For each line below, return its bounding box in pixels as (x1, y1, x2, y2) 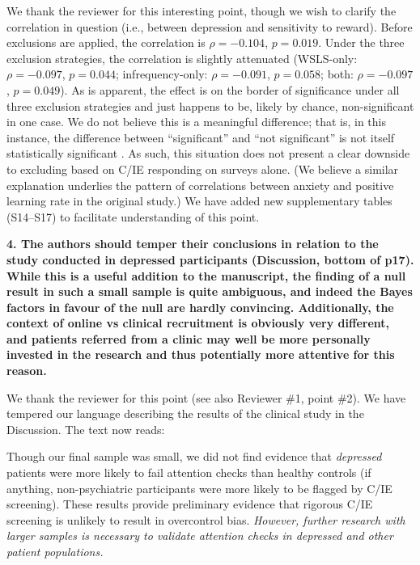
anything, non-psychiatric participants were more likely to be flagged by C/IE (6, 479, 392, 496)
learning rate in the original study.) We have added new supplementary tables (6, 192, 392, 209)
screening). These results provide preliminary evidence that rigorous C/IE (6, 495, 373, 512)
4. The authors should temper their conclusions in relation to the (6, 235, 379, 252)
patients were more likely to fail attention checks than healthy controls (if (6, 464, 371, 481)
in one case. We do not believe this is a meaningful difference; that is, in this (6, 113, 387, 130)
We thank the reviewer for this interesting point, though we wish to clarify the (6, 2, 397, 19)
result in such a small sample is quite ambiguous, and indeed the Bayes (6, 283, 413, 300)
